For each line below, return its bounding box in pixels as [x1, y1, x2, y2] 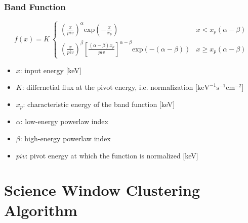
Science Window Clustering [4, 180, 200, 200]
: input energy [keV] [20, 65, 81, 75]
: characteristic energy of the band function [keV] [23, 98, 175, 109]
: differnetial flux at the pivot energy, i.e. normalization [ [22, 82, 197, 92]
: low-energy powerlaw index [20, 116, 108, 127]
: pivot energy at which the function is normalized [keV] [25, 150, 198, 160]
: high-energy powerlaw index [20, 133, 111, 143]
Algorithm [4, 199, 77, 220]
